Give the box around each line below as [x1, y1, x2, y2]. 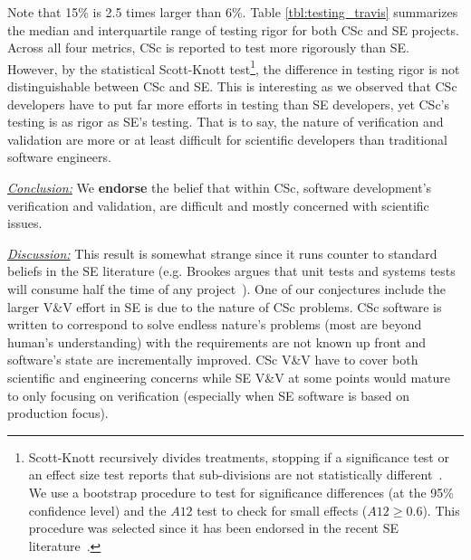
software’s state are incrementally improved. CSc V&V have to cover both [7, 350, 418, 369]
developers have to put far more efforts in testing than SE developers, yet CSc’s [7, 94, 450, 113]
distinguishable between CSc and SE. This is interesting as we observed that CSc [7, 77, 457, 96]
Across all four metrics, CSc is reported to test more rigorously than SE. [7, 38, 409, 57]
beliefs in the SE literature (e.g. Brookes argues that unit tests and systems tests [7, 261, 456, 280]
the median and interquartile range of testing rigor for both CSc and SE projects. [7, 20, 459, 39]
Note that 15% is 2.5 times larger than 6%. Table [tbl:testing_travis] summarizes [7, 3, 458, 21]
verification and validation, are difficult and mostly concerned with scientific [7, 195, 429, 214]
